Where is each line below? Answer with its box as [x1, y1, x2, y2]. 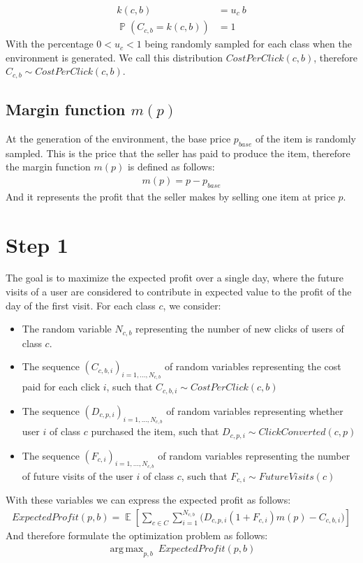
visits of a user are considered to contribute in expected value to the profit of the [6, 284, 352, 299]
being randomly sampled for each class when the [145, 36, 352, 51]
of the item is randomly [255, 131, 356, 145]
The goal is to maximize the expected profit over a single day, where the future [6, 270, 344, 285]
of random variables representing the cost [164, 359, 341, 374]
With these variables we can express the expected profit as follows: [6, 492, 291, 507]
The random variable [22, 321, 112, 336]
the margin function [6, 159, 91, 174]
